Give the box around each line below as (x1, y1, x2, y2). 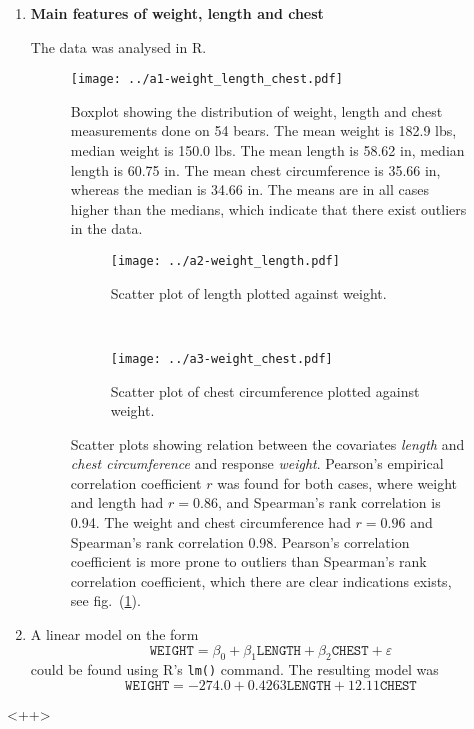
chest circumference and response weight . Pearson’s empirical (70, 453, 444, 474)
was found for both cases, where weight (217, 472, 458, 493)
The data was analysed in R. (30, 36, 207, 57)
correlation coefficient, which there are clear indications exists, (70, 570, 452, 591)
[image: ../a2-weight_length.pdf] (110, 254, 340, 268)
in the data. (70, 218, 143, 239)
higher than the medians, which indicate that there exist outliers (70, 198, 467, 219)
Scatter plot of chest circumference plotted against (110, 380, 420, 401)
